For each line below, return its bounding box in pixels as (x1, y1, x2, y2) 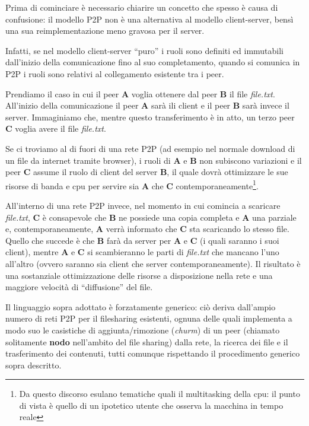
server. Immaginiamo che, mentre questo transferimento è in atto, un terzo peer (5, 110, 295, 123)
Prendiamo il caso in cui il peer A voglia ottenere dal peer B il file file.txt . (5, 87, 275, 100)
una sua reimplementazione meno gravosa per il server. (5, 24, 205, 37)
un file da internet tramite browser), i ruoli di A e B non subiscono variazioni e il (5, 154, 302, 166)
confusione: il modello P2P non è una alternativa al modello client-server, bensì (5, 12, 294, 25)
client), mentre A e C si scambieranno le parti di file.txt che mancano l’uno (5, 246, 279, 258)
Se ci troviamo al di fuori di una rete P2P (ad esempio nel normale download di (5, 142, 295, 154)
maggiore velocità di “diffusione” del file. (5, 281, 153, 293)
